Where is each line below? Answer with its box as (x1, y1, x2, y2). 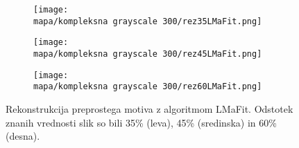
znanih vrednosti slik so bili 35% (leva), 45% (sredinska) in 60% (6, 115, 277, 129)
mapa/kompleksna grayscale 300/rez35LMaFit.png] (33, 16, 262, 26)
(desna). (6, 129, 40, 143)
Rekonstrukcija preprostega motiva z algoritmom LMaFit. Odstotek (6, 101, 293, 115)
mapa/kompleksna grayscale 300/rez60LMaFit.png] (33, 82, 262, 92)
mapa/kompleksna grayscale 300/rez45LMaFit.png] (33, 48, 262, 59)
